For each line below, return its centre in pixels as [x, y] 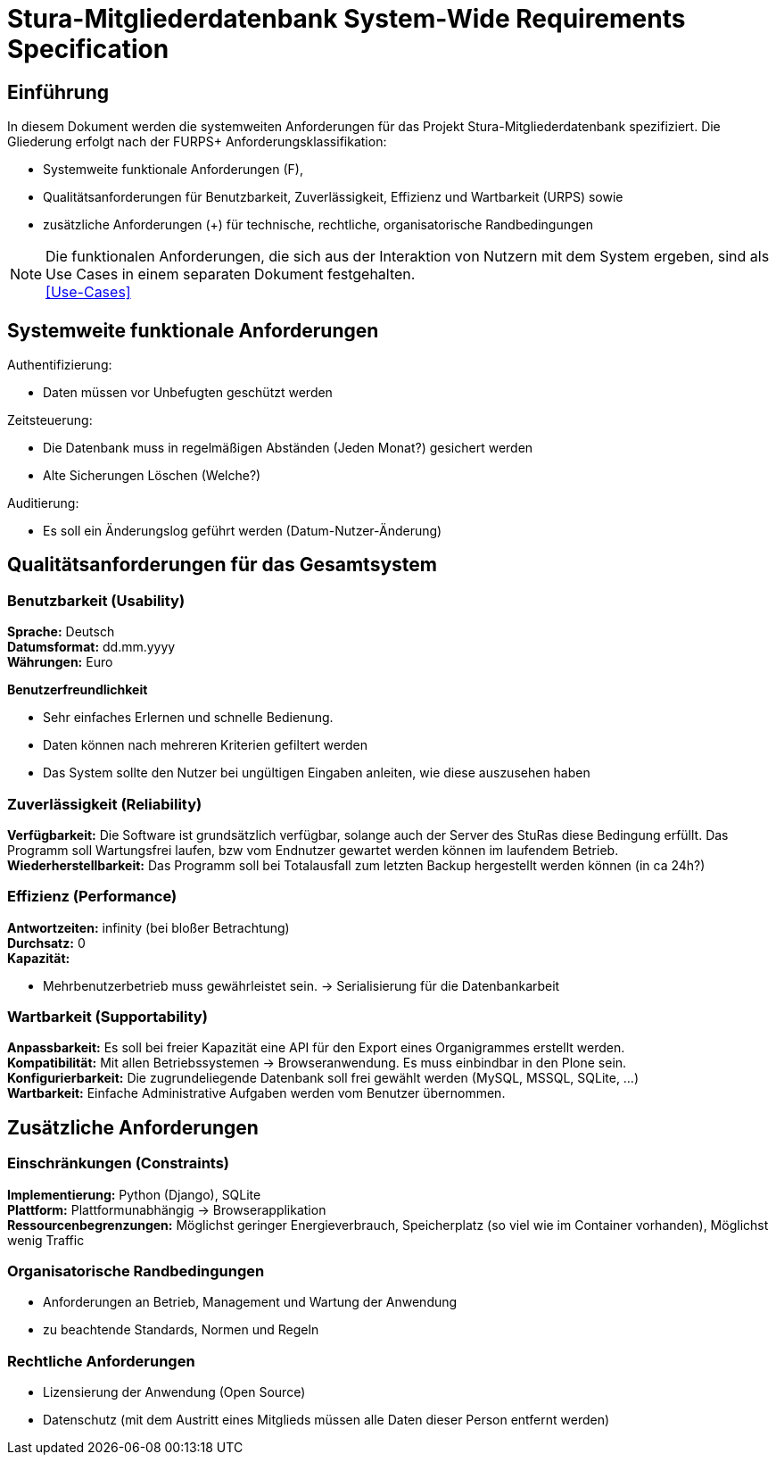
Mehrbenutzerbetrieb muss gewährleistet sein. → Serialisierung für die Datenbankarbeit [301, 985]
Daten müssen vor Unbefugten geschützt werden [188, 393]
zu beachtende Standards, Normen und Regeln [181, 1330]
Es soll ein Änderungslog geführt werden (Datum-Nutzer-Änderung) [243, 531]
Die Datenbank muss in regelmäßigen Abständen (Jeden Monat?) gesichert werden [288, 448]
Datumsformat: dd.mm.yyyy [91, 647]
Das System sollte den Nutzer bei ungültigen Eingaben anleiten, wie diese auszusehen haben [317, 773]
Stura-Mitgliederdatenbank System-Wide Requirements [347, 19]
